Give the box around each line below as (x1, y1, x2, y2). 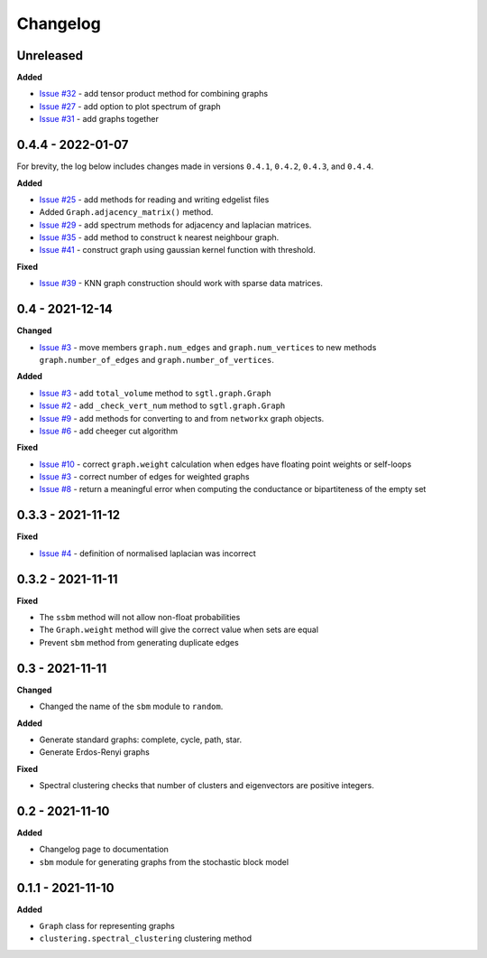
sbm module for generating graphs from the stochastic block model (39, 856, 289, 867)
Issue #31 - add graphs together (39, 114, 160, 125)
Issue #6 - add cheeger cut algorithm (39, 425, 179, 436)
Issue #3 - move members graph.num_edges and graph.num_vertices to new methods (39, 341, 377, 352)
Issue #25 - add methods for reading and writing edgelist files (39, 194, 270, 205)
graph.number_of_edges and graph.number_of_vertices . (39, 354, 274, 365)
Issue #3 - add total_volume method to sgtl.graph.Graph (39, 387, 271, 398)
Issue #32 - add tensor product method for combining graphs (39, 88, 269, 99)
